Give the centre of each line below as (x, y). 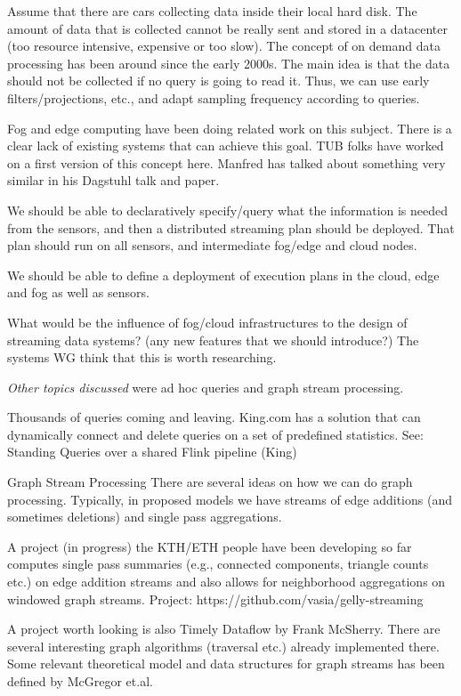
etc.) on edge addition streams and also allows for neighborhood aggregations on (226, 582)
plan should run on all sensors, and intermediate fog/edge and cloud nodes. (212, 245)
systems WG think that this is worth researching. (142, 357)
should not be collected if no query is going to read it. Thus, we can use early (218, 81)
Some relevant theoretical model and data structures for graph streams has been (226, 664)
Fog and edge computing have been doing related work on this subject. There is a (230, 128)
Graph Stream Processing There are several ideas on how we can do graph (210, 482)
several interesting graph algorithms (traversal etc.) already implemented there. (223, 646)
